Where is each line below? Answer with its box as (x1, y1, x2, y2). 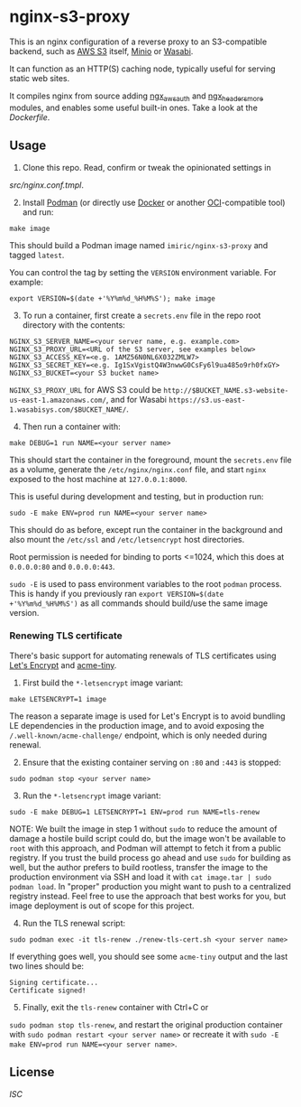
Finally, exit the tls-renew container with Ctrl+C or (22, 1001, 209, 1012)
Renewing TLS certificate (9, 629, 123, 642)
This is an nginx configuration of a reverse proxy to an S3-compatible (9, 36, 268, 47)
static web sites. (9, 72, 70, 83)
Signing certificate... (9, 978, 99, 987)
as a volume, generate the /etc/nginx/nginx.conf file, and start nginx (9, 463, 267, 475)
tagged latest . (9, 249, 65, 260)
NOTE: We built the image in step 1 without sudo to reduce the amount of (9, 823, 278, 834)
